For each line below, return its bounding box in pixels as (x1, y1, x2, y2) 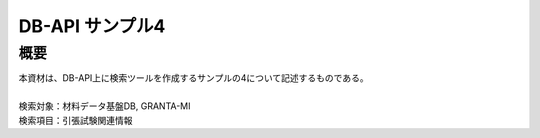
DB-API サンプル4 (18, 15, 166, 37)
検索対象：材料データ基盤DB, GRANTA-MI (18, 100, 191, 112)
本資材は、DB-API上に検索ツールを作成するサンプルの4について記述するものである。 (18, 72, 369, 84)
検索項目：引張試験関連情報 (18, 114, 133, 126)
